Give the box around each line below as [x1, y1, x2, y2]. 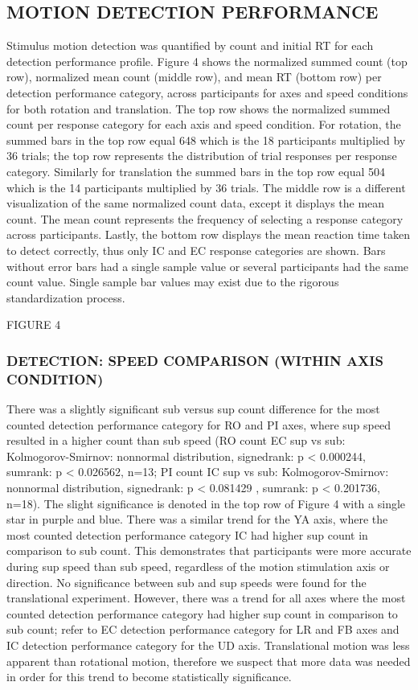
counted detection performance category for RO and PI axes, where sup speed [6, 416, 391, 433]
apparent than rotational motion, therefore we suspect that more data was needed [6, 652, 411, 669]
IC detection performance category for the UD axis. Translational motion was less [6, 636, 410, 653]
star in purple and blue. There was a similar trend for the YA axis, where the [6, 511, 388, 528]
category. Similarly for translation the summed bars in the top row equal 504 [6, 162, 386, 179]
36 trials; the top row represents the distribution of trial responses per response [6, 147, 397, 164]
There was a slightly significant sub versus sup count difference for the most [6, 400, 380, 417]
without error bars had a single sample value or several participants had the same [6, 257, 409, 274]
